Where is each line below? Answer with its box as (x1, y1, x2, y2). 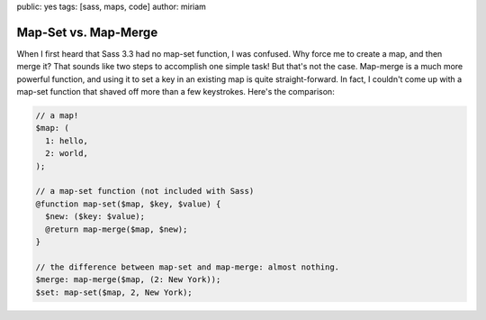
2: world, (45, 149, 89, 159)
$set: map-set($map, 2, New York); (35, 287, 193, 297)
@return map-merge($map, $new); (45, 224, 188, 234)
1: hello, (45, 135, 89, 146)
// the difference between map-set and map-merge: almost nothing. (35, 261, 340, 272)
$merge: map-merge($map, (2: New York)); (35, 275, 221, 285)
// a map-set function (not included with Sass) (35, 186, 255, 197)
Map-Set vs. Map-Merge (16, 24, 158, 40)
